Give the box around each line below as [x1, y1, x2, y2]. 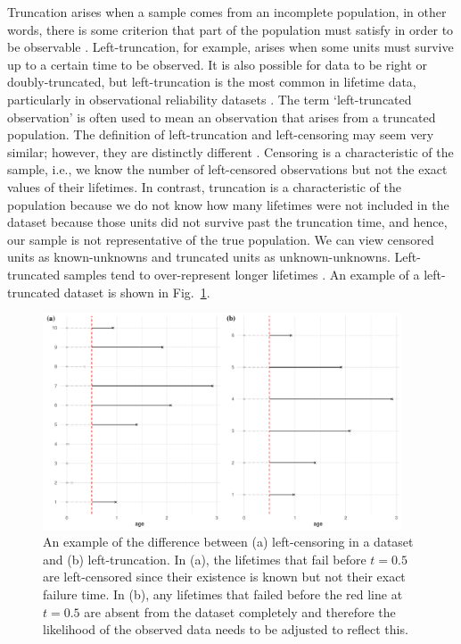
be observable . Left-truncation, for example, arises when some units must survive [7, 38, 454, 56]
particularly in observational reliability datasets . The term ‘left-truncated [7, 89, 412, 108]
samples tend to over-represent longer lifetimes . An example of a [63, 264, 420, 283]
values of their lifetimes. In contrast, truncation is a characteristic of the [7, 177, 401, 196]
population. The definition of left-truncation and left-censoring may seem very [7, 125, 434, 144]
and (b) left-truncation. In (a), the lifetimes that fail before [43, 549, 366, 568]
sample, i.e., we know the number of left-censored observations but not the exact [7, 160, 448, 179]
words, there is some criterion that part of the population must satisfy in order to [7, 20, 454, 38]
